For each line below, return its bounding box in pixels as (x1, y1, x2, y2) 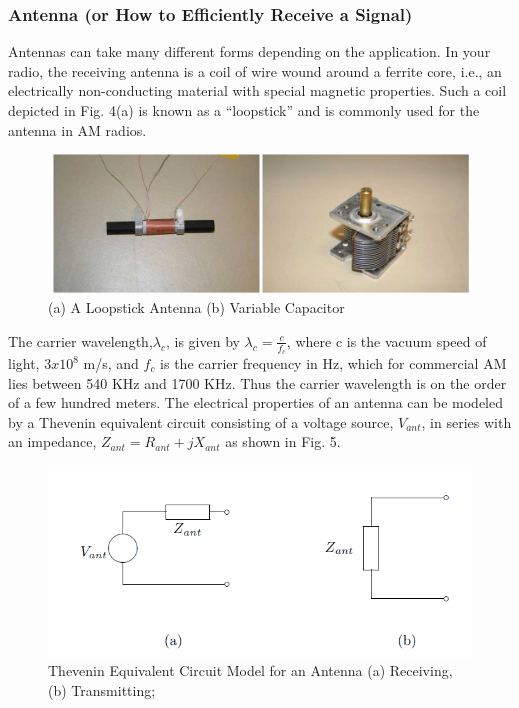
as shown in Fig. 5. (225, 431, 341, 452)
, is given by (165, 330, 240, 351)
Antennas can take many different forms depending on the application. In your (8, 41, 491, 62)
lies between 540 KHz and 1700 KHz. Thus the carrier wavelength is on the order (8, 372, 507, 393)
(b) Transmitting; (48, 679, 156, 700)
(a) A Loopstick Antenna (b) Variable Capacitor (48, 297, 345, 318)
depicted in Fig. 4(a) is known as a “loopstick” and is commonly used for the (8, 100, 480, 120)
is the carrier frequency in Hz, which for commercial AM (160, 353, 507, 373)
